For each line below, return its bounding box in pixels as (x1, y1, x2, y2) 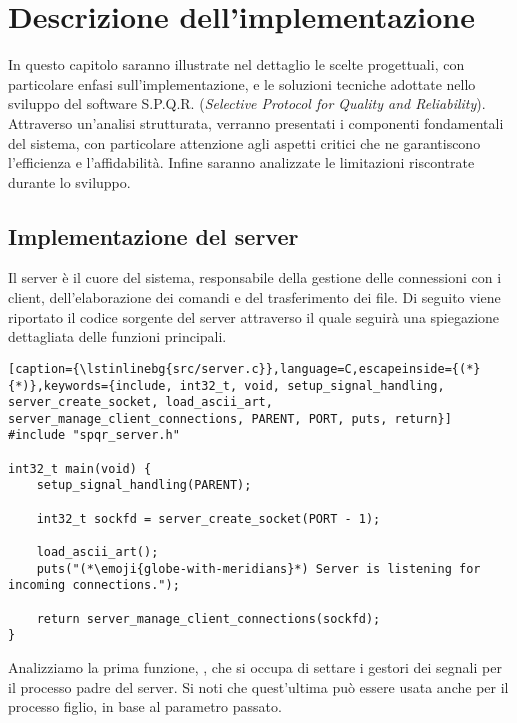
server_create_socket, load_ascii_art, (8, 395, 273, 410)
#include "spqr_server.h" (8, 428, 180, 443)
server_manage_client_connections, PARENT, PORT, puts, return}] (8, 411, 452, 426)
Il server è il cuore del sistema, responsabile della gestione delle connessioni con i (8, 267, 502, 288)
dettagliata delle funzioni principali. (8, 326, 227, 347)
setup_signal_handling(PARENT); (36, 478, 252, 493)
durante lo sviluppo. (8, 171, 131, 192)
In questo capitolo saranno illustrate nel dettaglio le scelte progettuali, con (8, 54, 465, 75)
